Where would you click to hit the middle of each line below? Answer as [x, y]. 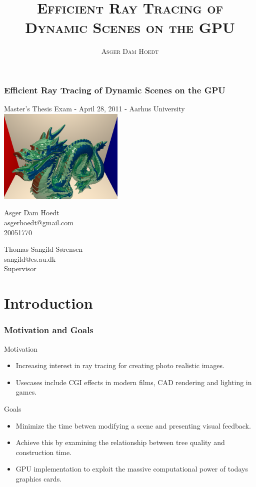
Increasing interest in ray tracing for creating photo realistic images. [120, 365]
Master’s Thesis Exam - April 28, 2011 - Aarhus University [94, 109]
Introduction [48, 303]
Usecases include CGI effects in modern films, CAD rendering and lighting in [134, 382]
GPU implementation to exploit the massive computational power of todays [132, 469]
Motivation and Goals [49, 330]
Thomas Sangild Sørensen [43, 249]
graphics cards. [39, 478]
